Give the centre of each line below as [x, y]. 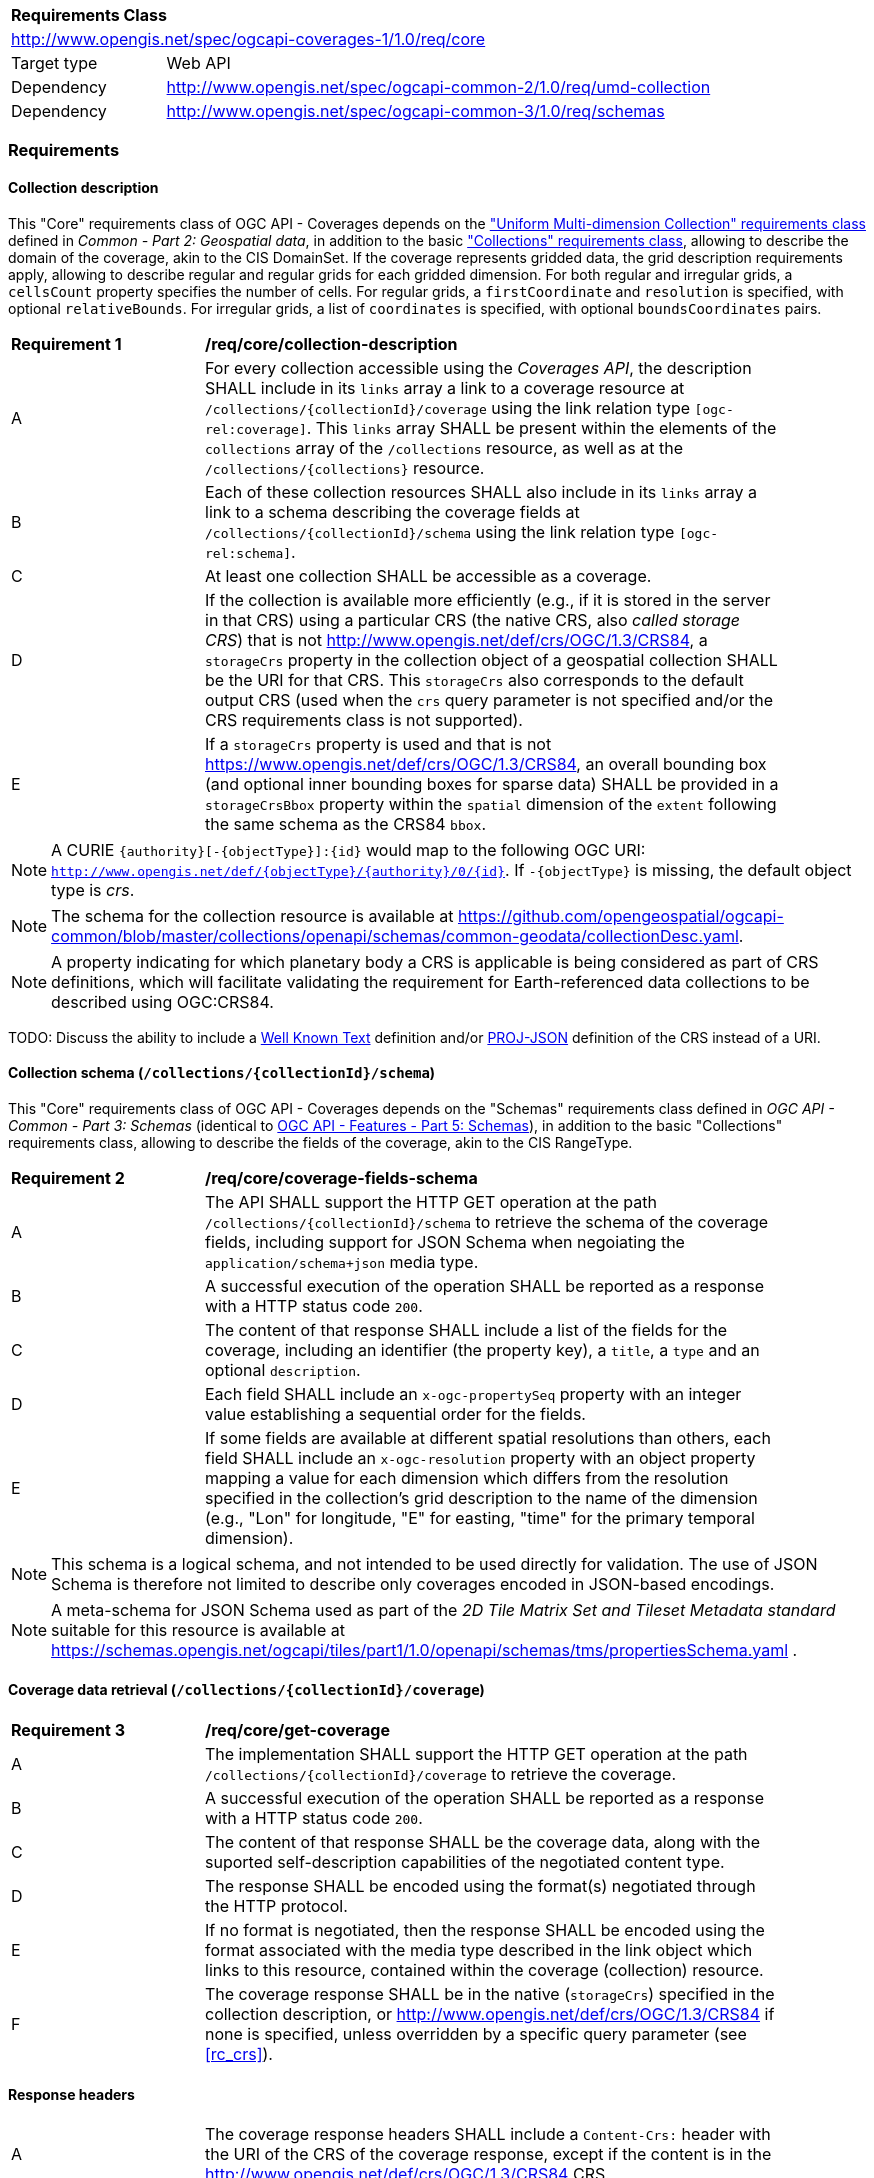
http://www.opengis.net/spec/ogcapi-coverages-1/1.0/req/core [248, 39]
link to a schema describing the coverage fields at [392, 511]
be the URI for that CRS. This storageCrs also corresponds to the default [474, 679]
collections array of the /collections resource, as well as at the [444, 447]
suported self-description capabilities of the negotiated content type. [465, 1862]
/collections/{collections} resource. [345, 467]
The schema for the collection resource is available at [252, 915]
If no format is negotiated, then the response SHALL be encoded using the [485, 1930]
